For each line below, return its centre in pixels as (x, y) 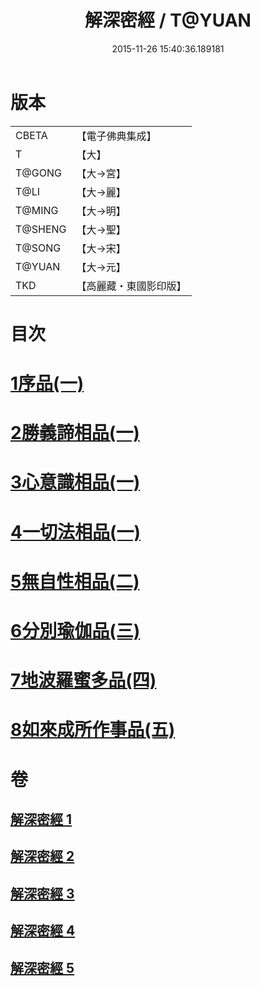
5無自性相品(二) (75, 581)
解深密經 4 (43, 931)
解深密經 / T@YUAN (168, 20)
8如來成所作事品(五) (93, 730)
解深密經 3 (42, 893)
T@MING (37, 210)
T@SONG (38, 248)
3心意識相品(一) (75, 482)
